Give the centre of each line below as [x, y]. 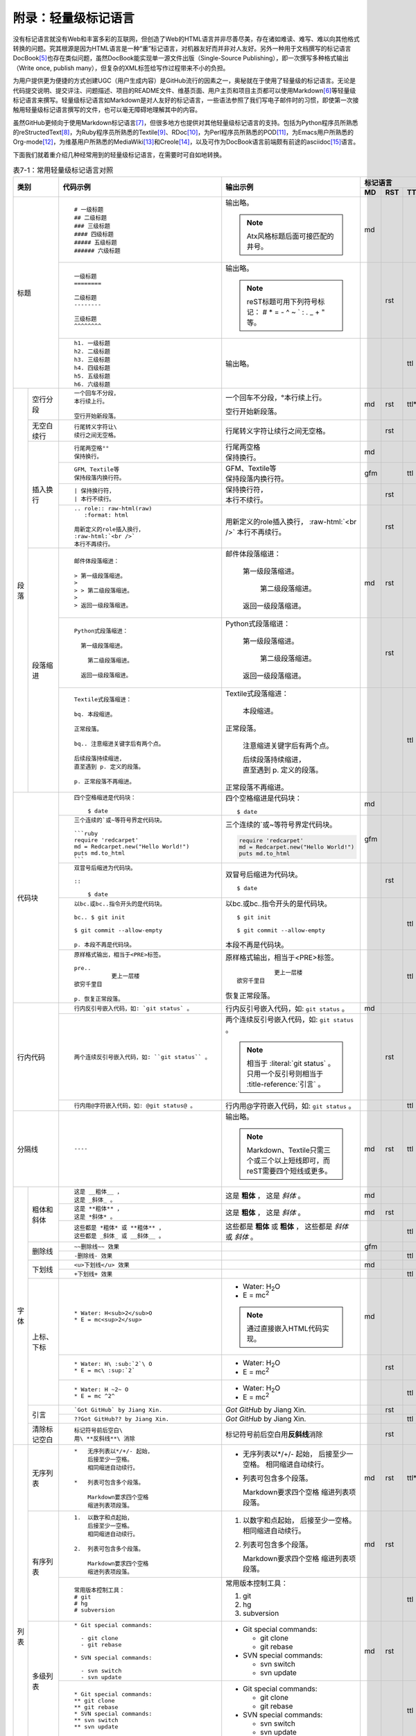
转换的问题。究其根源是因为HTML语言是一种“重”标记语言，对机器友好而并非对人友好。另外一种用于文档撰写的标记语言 [182, 48]
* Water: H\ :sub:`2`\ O [113, 1364]
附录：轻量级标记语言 [74, 18]
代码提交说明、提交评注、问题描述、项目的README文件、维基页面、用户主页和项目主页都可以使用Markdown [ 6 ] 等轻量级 [184, 90]
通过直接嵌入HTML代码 [284, 1328]
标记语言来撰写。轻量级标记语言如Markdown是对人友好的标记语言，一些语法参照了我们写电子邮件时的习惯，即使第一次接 [186, 100]
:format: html [106, 515]
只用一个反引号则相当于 [285, 1074]
